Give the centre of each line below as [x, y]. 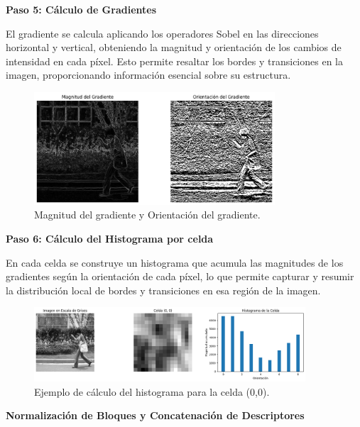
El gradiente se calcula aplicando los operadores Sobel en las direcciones [162, 33]
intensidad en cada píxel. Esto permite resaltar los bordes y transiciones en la [174, 61]
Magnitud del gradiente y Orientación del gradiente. [147, 215]
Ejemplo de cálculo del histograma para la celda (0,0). [152, 391]
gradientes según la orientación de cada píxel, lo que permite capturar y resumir [180, 276]
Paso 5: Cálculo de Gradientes [81, 9]
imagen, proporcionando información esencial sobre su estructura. [148, 75]
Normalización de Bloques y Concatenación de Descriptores [155, 415]
